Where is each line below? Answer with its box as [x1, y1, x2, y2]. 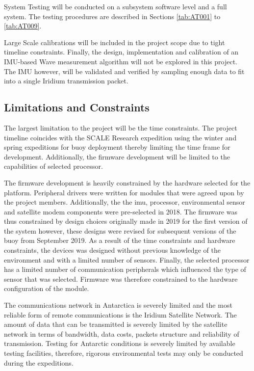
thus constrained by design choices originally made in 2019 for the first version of [4, 216, 248, 226]
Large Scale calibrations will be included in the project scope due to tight [4, 37, 225, 47]
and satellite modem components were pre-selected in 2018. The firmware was [4, 206, 237, 216]
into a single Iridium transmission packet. [4, 76, 128, 86]
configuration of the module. [4, 283, 89, 293]
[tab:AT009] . [4, 21, 42, 31]
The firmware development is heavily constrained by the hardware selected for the [4, 177, 251, 187]
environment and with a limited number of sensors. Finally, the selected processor [4, 254, 250, 265]
